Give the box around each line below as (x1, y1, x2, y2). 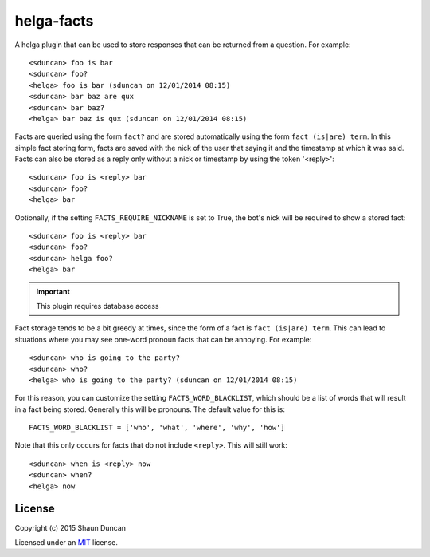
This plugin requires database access (36, 301, 159, 310)
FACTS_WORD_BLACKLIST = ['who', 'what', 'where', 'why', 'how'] (29, 423, 286, 433)
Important (36, 286, 71, 296)
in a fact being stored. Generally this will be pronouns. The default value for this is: (14, 404, 286, 414)
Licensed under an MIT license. (14, 537, 119, 547)
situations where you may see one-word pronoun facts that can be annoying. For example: (14, 334, 312, 344)
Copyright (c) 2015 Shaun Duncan (14, 523, 127, 532)
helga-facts (14, 12, 94, 30)
